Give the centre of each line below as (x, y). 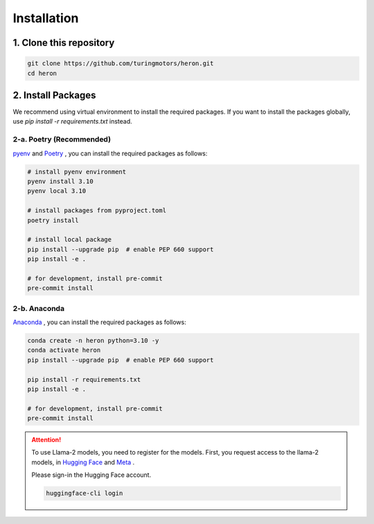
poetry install (53, 220)
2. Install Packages (54, 95)
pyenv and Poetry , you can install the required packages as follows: (110, 153)
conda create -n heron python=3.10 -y (93, 340)
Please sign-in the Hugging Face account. (91, 475)
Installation (46, 18)
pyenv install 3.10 (60, 181)
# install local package (70, 240)
